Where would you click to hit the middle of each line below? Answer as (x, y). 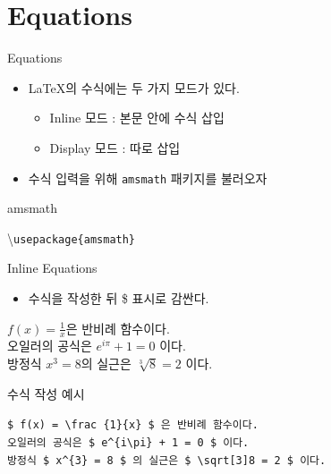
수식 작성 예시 (46, 393)
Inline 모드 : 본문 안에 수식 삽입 (137, 118)
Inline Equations (52, 268)
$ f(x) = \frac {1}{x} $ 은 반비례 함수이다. (133, 425)
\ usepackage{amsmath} (72, 237)
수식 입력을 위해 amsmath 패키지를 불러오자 (148, 178)
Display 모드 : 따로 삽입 (115, 147)
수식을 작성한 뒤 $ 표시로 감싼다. (119, 298)
